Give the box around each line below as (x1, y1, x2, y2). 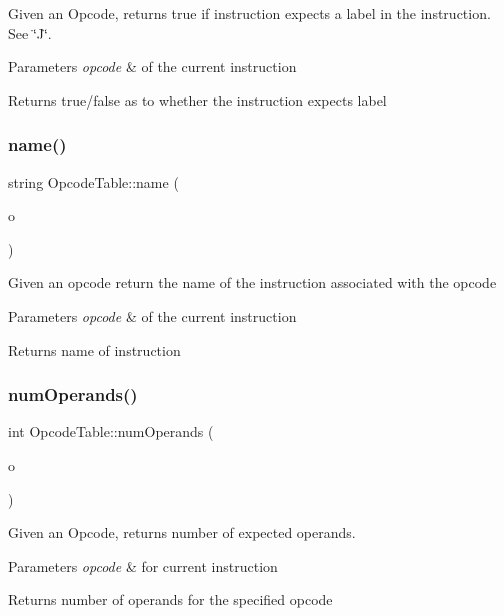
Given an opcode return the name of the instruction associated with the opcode (8, 272, 497, 293)
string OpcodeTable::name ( (8, 171, 179, 192)
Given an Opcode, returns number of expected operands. (8, 522, 356, 543)
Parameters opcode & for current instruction (8, 555, 278, 576)
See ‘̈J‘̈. (8, 22, 52, 43)
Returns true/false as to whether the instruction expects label (8, 89, 387, 110)
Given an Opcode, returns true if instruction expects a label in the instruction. (8, 3, 491, 23)
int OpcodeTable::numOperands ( (8, 421, 214, 442)
